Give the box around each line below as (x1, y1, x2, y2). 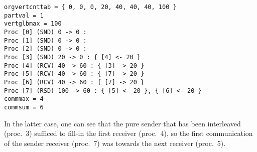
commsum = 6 (4, 103, 44, 111)
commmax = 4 (4, 95, 44, 103)
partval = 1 (4, 12, 44, 19)
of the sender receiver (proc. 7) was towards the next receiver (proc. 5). (4, 137, 226, 148)
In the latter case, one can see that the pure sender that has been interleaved (4, 118, 241, 128)
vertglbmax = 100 (4, 20, 62, 28)
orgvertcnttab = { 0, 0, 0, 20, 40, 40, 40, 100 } (4, 4, 177, 11)
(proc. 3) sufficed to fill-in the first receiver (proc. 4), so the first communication (4, 128, 253, 138)
